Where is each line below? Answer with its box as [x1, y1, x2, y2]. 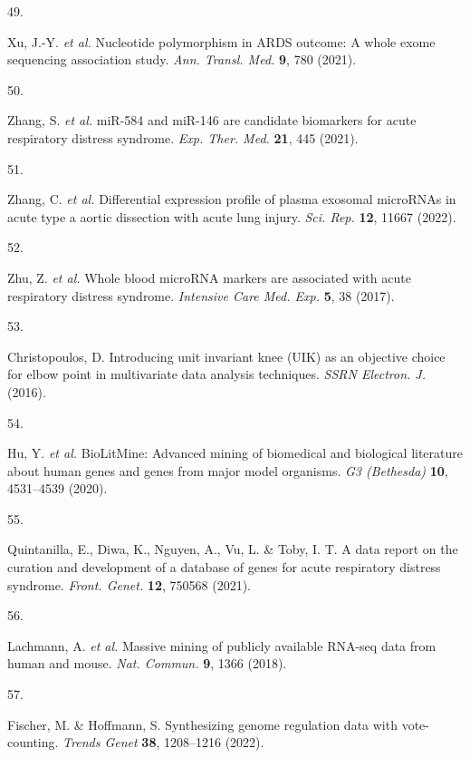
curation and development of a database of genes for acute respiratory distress [7, 558, 441, 577]
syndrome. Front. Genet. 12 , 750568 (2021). [7, 575, 251, 594]
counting [7, 733, 55, 752]
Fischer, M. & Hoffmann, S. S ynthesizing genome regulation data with [7, 714, 398, 734]
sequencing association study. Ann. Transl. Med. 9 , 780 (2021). [7, 50, 357, 69]
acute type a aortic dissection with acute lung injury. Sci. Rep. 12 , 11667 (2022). [7, 207, 456, 226]
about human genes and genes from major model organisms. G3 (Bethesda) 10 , [7, 461, 448, 480]
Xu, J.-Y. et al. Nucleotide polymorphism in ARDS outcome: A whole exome [7, 32, 436, 51]
